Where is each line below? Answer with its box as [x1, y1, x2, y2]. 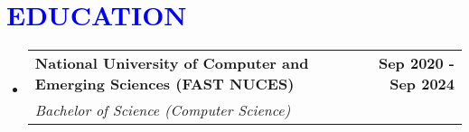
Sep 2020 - [378, 52, 455, 74]
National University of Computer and [34, 52, 309, 74]
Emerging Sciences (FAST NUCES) [34, 73, 295, 95]
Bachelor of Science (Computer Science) [34, 99, 291, 121]
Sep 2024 [389, 73, 455, 95]
